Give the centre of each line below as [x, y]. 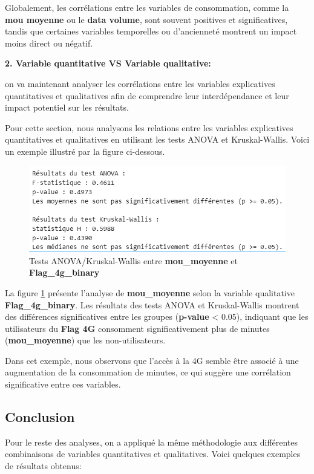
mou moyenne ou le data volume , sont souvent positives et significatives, [146, 19]
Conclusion [40, 417]
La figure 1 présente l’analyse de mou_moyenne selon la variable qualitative [150, 292]
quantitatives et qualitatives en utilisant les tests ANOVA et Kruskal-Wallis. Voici [157, 139]
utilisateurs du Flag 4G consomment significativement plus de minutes [137, 328]
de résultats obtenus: [43, 466]
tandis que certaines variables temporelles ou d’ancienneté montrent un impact [151, 31]
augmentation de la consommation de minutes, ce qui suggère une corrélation [148, 372]
